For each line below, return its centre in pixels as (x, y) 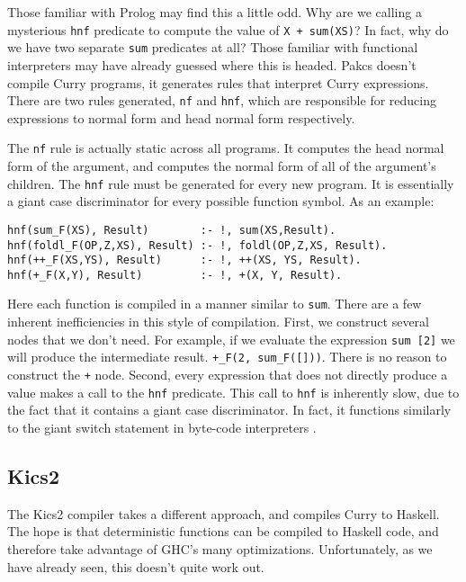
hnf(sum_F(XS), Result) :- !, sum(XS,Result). (172, 230)
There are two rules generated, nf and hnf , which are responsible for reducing (222, 100)
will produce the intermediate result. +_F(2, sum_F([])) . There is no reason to (227, 357)
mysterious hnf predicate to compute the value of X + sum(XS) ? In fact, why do (228, 29)
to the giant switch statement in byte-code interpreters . (162, 427)
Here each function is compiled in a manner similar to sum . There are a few (215, 304)
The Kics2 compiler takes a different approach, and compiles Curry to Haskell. (224, 513)
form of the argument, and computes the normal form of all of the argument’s (222, 166)
